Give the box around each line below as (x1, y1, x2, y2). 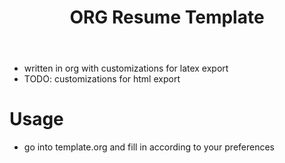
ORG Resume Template (69, 6, 265, 29)
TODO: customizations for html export (23, 73, 181, 85)
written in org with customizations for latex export (23, 62, 229, 75)
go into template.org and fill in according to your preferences (23, 141, 275, 153)
